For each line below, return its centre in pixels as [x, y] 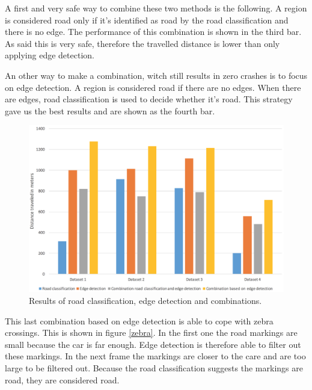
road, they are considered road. [62, 379]
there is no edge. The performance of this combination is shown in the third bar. [153, 32]
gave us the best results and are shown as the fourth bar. [110, 110]
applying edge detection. [50, 55]
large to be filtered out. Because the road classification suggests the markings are [154, 367]
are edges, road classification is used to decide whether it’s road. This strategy [149, 99]
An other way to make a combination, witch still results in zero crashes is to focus [156, 75]
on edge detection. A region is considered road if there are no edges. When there [153, 87]
